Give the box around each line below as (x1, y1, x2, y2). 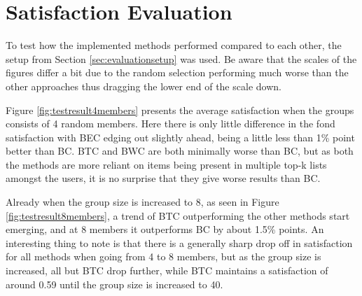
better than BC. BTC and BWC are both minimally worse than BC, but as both (6, 143, 354, 158)
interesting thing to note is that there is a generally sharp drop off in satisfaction (6, 235, 353, 250)
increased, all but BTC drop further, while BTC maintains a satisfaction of (6, 263, 328, 278)
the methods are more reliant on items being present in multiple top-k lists (6, 157, 327, 171)
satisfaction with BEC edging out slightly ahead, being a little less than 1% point (6, 129, 355, 144)
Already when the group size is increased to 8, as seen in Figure (6, 195, 279, 209)
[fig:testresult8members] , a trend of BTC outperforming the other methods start (6, 208, 350, 223)
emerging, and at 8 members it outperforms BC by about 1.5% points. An (6, 222, 324, 237)
